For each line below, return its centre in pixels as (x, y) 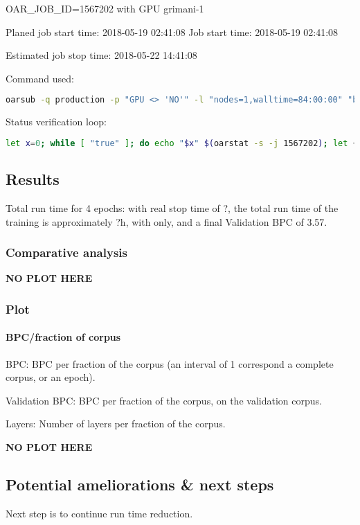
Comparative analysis (66, 252)
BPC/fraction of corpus (63, 337)
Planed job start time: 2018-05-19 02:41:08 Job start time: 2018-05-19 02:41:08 (172, 32)
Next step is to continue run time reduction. (99, 513)
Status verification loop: (56, 122)
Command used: (40, 78)
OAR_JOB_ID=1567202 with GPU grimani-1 (105, 8)
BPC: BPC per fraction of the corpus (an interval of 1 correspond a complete (170, 363)
